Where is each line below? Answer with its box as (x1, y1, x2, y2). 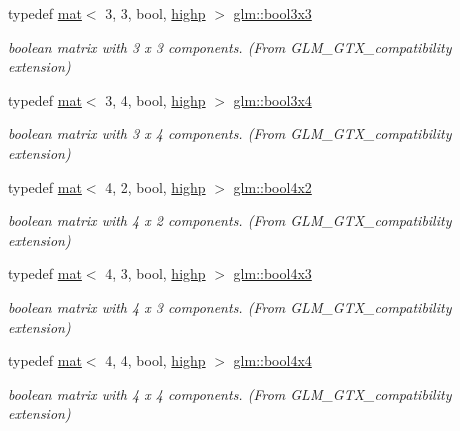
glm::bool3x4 (233, 89, 312, 110)
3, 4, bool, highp (105, 89, 206, 110)
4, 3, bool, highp (105, 263, 206, 284)
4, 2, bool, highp (105, 176, 206, 197)
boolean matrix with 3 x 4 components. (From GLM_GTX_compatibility (8, 123, 452, 144)
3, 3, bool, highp (105, 3, 206, 23)
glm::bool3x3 (233, 3, 312, 23)
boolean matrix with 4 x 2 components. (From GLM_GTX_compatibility (8, 210, 452, 231)
